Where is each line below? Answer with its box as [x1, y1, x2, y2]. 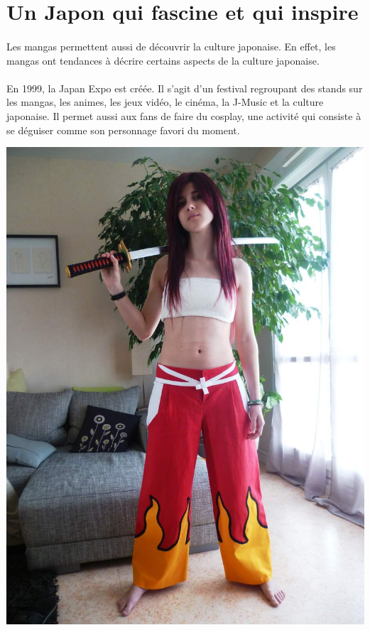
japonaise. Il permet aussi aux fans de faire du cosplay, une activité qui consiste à [6, 108, 361, 123]
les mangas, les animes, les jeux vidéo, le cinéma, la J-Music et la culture [6, 94, 324, 109]
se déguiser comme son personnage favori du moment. [6, 122, 240, 137]
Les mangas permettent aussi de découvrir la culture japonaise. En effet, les [6, 38, 336, 53]
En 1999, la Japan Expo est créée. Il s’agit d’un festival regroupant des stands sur [6, 80, 363, 95]
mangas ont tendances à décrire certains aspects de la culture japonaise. [6, 53, 320, 67]
